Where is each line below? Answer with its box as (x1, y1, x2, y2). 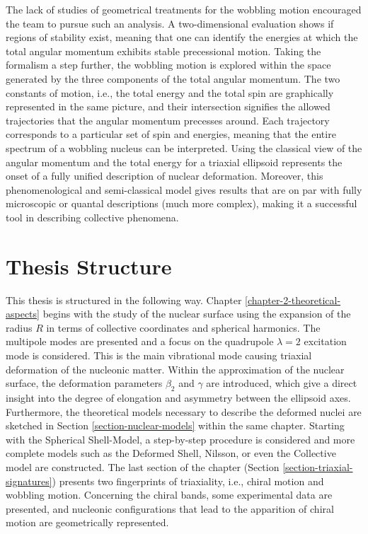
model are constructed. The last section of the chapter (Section (6, 459, 280, 474)
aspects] (6, 306, 40, 321)
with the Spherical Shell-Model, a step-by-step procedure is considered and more (6, 431, 355, 446)
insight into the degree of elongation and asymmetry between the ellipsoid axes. (6, 390, 351, 405)
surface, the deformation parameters (6, 376, 163, 390)
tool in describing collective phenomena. (6, 209, 179, 224)
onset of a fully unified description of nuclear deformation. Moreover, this (6, 168, 323, 183)
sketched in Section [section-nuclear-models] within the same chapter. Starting (6, 418, 345, 433)
